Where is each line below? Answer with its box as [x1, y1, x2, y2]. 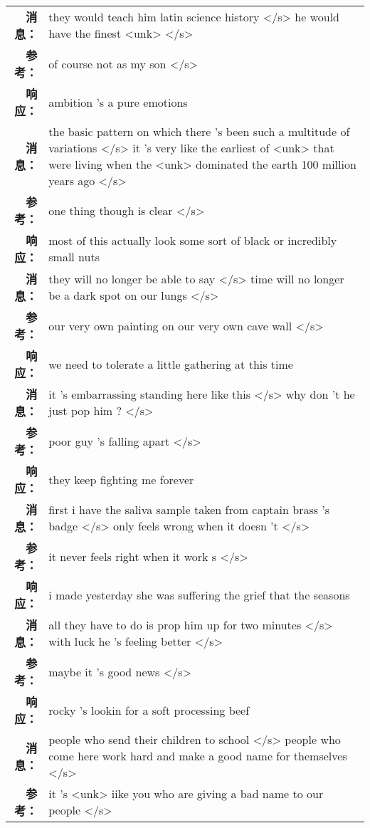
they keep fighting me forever [48, 471, 194, 488]
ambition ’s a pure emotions [48, 93, 188, 110]
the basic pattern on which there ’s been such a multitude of [48, 123, 350, 140]
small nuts [48, 248, 100, 265]
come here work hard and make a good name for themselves [48, 748, 347, 764]
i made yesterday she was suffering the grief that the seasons [48, 586, 350, 603]
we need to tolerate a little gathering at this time [48, 355, 293, 372]
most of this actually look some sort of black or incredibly [48, 232, 337, 248]
